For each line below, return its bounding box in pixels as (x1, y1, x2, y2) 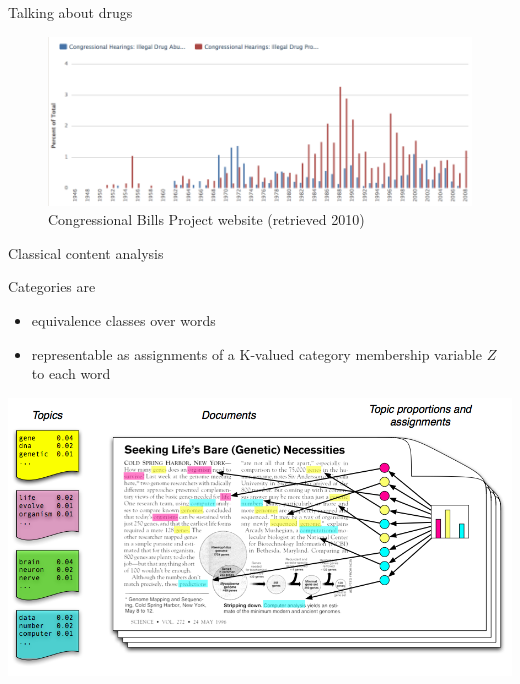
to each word (31, 363, 111, 384)
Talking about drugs (8, 2, 133, 22)
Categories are (8, 276, 96, 297)
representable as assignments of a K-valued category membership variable (31, 343, 482, 364)
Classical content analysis (8, 242, 164, 263)
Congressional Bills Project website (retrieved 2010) (48, 209, 365, 230)
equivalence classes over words (31, 310, 216, 330)
